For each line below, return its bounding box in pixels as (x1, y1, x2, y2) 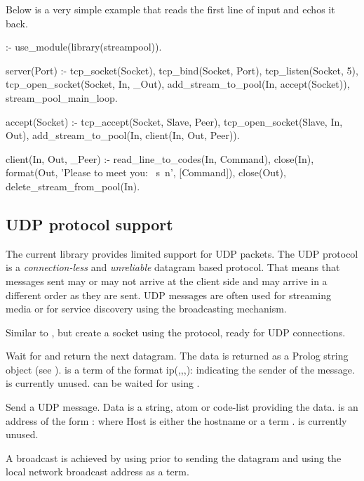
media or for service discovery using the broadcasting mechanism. (6, 301, 287, 316)
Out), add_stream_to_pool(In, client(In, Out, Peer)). (6, 128, 240, 143)
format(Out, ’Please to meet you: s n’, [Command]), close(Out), (6, 165, 286, 180)
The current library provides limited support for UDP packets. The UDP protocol (6, 246, 358, 261)
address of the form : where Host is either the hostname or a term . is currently (6, 413, 347, 428)
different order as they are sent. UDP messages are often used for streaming (6, 287, 331, 302)
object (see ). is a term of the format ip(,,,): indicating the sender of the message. (6, 362, 355, 376)
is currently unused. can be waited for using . (6, 376, 200, 390)
